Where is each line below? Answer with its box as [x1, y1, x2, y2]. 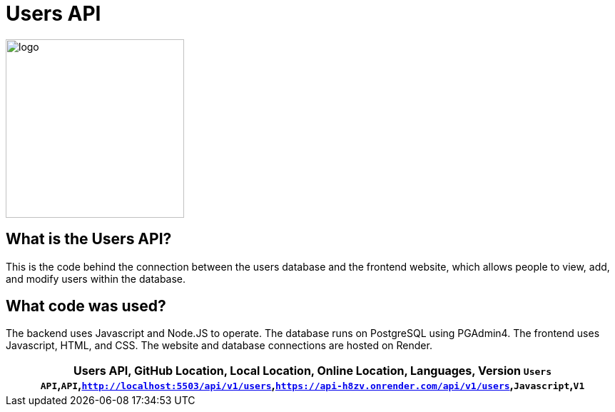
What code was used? [6, 297, 166, 316]
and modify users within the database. [6, 272, 186, 285]
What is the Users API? [6, 230, 172, 248]
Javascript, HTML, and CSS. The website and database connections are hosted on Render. [6, 339, 432, 352]
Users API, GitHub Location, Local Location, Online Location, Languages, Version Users [73, 363, 552, 378]
